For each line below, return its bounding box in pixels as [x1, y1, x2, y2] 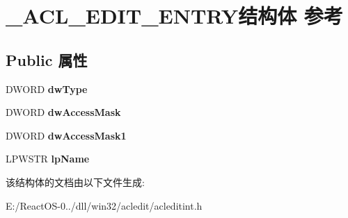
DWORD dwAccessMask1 [6, 128, 127, 142]
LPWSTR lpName [6, 151, 90, 166]
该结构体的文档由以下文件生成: [6, 174, 145, 189]
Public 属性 [6, 49, 88, 70]
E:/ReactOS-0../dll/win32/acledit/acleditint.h [6, 198, 203, 212]
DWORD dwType [6, 81, 88, 96]
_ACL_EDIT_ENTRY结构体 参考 [6, 1, 343, 30]
